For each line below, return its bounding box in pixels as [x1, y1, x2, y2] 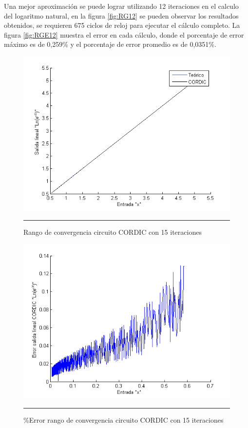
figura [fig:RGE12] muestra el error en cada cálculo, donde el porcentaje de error [4, 29, 244, 40]
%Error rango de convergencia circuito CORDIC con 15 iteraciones [23, 414, 224, 425]
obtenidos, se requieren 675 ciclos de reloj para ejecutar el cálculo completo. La [4, 20, 240, 30]
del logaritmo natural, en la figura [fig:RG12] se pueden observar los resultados [4, 10, 239, 20]
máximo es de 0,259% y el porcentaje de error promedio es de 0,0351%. [4, 39, 216, 49]
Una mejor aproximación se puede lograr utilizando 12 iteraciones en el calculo [4, 1, 239, 11]
